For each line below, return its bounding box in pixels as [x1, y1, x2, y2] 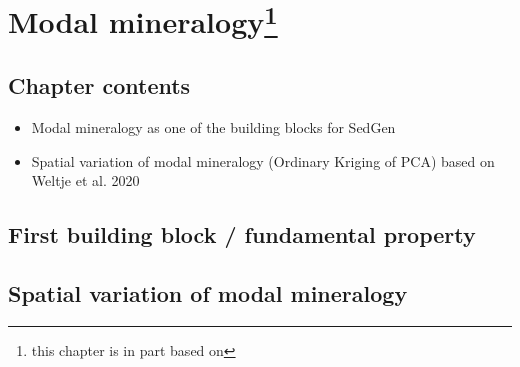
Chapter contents [8, 70, 191, 101]
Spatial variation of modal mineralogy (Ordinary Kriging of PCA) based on [31, 150, 495, 171]
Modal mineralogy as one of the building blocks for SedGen [31, 116, 396, 137]
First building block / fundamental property [8, 219, 476, 250]
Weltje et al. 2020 [31, 170, 140, 191]
